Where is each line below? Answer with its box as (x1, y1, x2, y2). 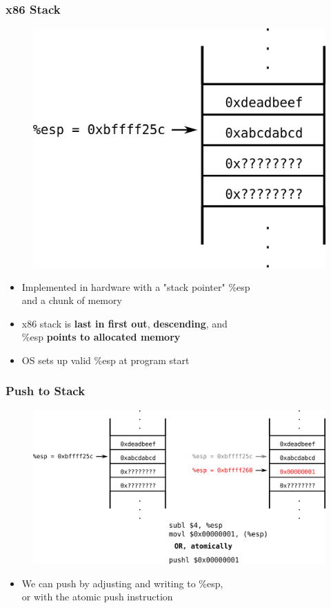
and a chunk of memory (21, 293, 122, 307)
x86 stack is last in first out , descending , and (21, 316, 228, 330)
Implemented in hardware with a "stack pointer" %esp (21, 279, 250, 294)
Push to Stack (6, 382, 86, 399)
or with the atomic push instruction (21, 589, 173, 604)
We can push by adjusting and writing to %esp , (21, 576, 223, 590)
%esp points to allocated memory (21, 330, 181, 344)
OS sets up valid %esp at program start (21, 352, 190, 367)
